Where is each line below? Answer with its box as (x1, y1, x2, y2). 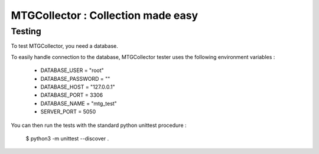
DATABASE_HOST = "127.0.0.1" (40, 83, 115, 90)
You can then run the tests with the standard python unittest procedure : (11, 122, 187, 129)
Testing (11, 26, 41, 37)
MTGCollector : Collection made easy (11, 9, 198, 22)
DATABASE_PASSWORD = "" (40, 75, 110, 82)
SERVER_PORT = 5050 (40, 108, 96, 115)
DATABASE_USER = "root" (40, 67, 105, 74)
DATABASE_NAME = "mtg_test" (40, 100, 118, 107)
